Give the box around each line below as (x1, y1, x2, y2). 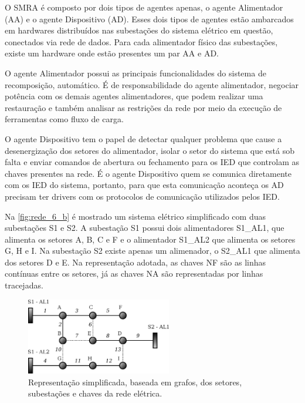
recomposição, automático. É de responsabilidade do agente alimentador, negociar (5, 78, 299, 90)
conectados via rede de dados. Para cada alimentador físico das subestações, (5, 35, 278, 48)
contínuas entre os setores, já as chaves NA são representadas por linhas (5, 267, 263, 280)
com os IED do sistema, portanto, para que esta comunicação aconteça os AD (5, 179, 284, 191)
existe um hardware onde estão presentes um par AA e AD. (5, 47, 219, 59)
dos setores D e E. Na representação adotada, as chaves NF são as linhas (5, 256, 266, 268)
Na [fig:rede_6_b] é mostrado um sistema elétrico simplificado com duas (5, 210, 266, 222)
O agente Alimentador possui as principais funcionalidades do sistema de (5, 66, 266, 79)
